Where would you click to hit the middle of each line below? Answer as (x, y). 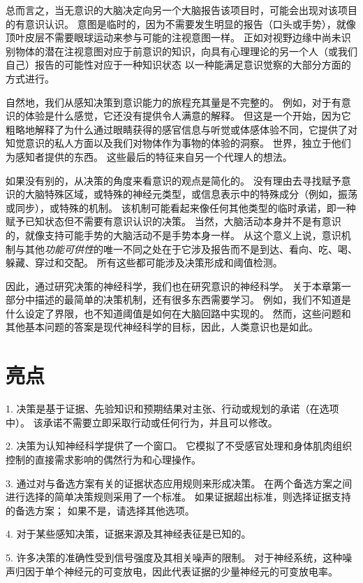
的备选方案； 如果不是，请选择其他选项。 (100, 510)
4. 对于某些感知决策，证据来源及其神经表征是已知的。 (128, 534)
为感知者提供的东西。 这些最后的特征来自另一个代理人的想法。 (149, 156)
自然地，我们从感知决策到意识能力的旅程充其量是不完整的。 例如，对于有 (173, 102)
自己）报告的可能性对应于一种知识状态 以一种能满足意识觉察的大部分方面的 (178, 65)
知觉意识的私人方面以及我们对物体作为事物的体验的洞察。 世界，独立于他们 (178, 143)
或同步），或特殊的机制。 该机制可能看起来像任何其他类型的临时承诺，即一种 (181, 207)
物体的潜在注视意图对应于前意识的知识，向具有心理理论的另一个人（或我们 (186, 51)
